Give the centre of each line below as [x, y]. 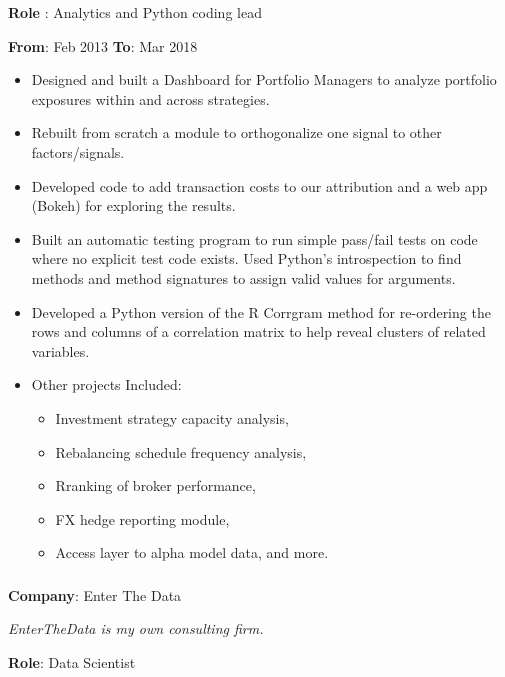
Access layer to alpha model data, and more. [192, 552]
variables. [60, 350]
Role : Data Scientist [72, 661]
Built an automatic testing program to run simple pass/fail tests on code [254, 238]
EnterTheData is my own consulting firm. [136, 628]
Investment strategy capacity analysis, [172, 417]
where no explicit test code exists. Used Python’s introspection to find [246, 258]
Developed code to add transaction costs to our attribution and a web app [259, 185]
